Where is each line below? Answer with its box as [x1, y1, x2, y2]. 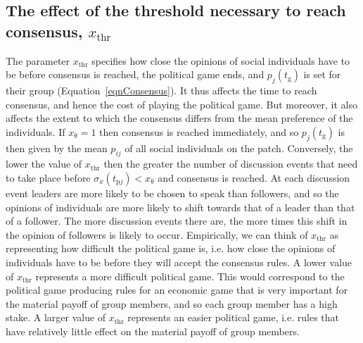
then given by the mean [6, 140, 108, 155]
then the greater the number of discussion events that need [103, 156, 358, 171]
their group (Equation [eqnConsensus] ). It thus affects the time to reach [6, 82, 317, 97]
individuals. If [6, 124, 65, 139]
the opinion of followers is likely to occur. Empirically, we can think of [6, 227, 308, 242]
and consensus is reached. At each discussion [158, 170, 350, 185]
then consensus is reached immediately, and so [99, 124, 299, 139]
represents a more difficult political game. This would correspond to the [35, 268, 345, 283]
